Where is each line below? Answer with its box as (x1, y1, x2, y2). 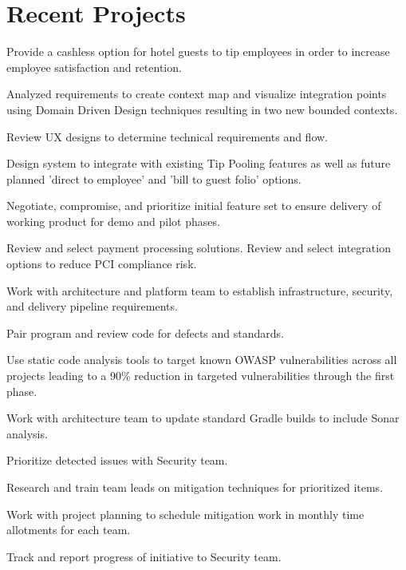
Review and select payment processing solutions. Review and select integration (6, 239, 391, 256)
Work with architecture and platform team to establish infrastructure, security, (6, 282, 393, 299)
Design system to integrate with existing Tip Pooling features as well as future (6, 155, 391, 172)
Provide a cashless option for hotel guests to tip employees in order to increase (6, 43, 390, 60)
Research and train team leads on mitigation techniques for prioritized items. (6, 479, 384, 495)
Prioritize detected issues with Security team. (6, 452, 228, 469)
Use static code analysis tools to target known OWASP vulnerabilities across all (6, 351, 397, 368)
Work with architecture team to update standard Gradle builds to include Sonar (6, 410, 400, 426)
